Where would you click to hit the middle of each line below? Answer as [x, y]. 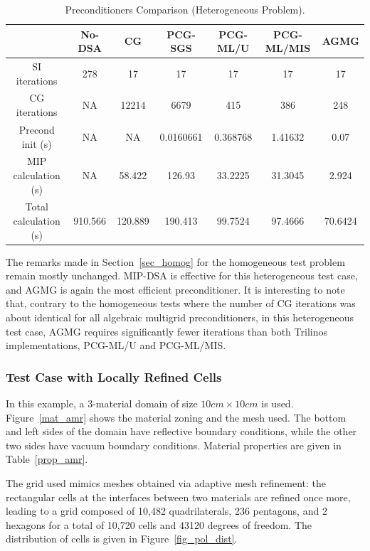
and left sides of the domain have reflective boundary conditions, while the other [181, 431]
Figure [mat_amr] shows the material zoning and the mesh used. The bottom [176, 417]
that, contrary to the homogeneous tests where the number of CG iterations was [181, 303]
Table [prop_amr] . [47, 459]
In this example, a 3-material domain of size [102, 403]
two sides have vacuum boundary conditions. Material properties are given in [174, 445]
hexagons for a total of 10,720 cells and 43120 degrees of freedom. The [159, 524]
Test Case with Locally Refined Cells [114, 376]
